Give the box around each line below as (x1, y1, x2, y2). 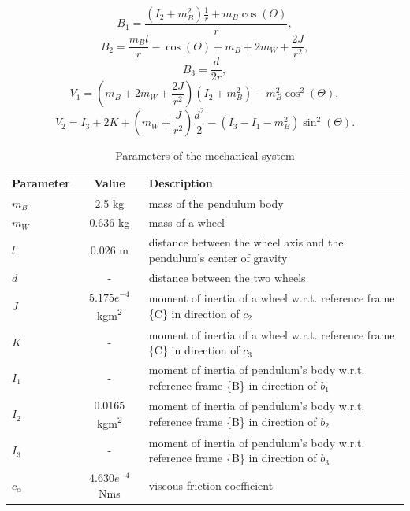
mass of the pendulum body (148, 194, 284, 211)
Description (148, 174, 213, 191)
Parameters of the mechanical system (115, 147, 295, 164)
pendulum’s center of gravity (148, 249, 288, 265)
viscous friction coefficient (148, 476, 274, 493)
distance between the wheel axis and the (148, 234, 344, 250)
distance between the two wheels (148, 268, 306, 285)
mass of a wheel (148, 214, 225, 231)
